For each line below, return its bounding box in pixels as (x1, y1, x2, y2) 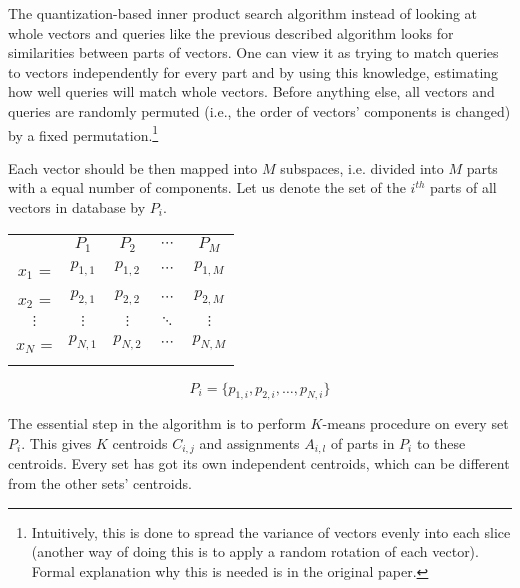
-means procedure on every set (322, 413, 509, 434)
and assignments (199, 432, 300, 453)
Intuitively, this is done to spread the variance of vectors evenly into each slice (31, 521, 511, 542)
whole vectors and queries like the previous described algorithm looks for (8, 22, 454, 43)
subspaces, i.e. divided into (280, 157, 444, 178)
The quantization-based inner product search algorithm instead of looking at (8, 3, 478, 23)
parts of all (430, 177, 497, 198)
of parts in (330, 432, 395, 453)
